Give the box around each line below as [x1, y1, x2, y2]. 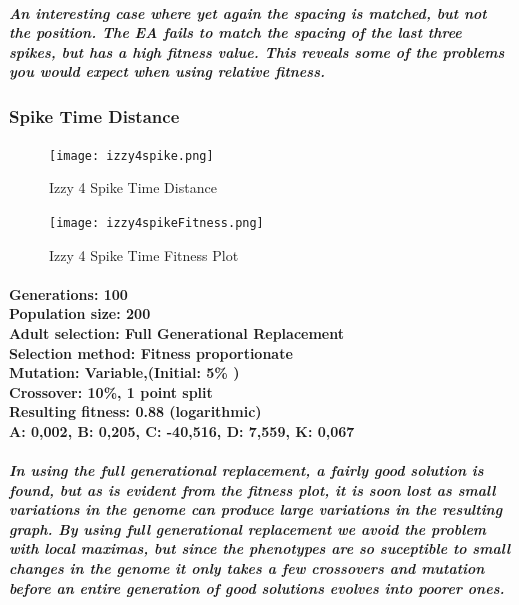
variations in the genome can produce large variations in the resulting [9, 499, 503, 520]
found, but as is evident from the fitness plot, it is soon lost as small [9, 479, 496, 500]
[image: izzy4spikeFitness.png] [49, 215, 264, 230]
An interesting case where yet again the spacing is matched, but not [9, 2, 487, 23]
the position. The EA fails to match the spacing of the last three [9, 22, 462, 43]
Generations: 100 [9, 283, 128, 304]
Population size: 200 [9, 303, 151, 324]
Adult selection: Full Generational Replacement [9, 322, 344, 343]
